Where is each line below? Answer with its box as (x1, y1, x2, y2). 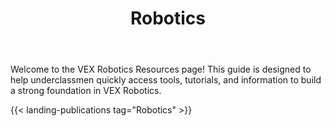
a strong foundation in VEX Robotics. (10, 85, 162, 97)
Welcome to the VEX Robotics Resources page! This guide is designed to (10, 63, 312, 76)
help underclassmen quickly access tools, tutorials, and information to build (10, 74, 322, 86)
